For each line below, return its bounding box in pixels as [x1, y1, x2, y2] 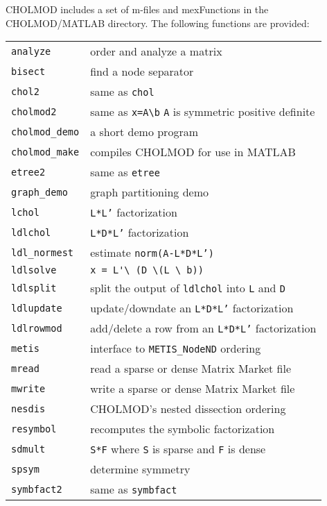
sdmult [11, 443, 46, 455]
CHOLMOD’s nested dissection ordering [90, 400, 286, 417]
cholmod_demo [11, 126, 80, 137]
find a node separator [90, 63, 194, 80]
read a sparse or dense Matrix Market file [90, 360, 292, 377]
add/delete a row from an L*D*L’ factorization [90, 320, 317, 337]
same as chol [90, 83, 154, 100]
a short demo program [90, 124, 198, 140]
